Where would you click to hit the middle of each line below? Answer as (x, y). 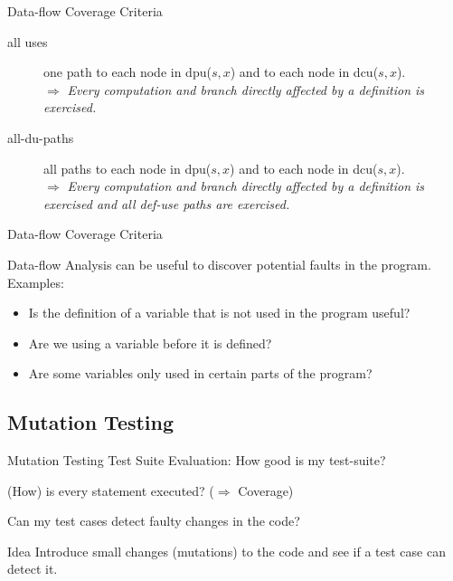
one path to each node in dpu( (127, 72)
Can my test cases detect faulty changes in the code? (154, 521)
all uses (28, 41)
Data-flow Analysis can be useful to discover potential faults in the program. (219, 264)
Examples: (36, 282)
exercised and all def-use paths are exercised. (167, 203)
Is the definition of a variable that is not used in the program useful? (219, 313)
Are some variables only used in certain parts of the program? (200, 373)
